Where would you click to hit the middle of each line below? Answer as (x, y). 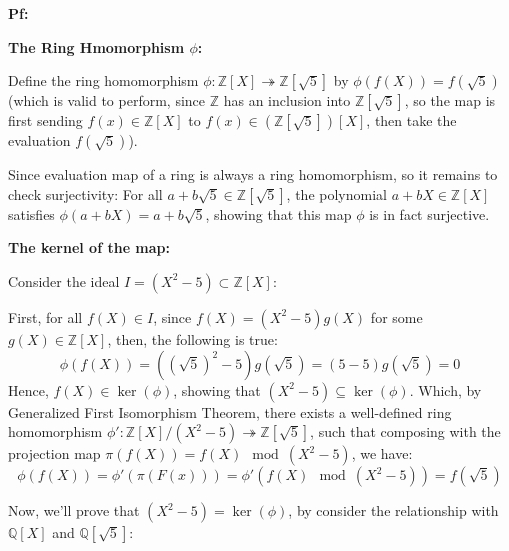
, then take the (411, 120)
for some (396, 316)
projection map (54, 453)
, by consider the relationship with (393, 510)
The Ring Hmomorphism (96, 46)
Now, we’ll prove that (74, 510)
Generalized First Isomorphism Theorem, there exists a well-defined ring (230, 411)
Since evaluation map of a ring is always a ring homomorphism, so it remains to (253, 174)
